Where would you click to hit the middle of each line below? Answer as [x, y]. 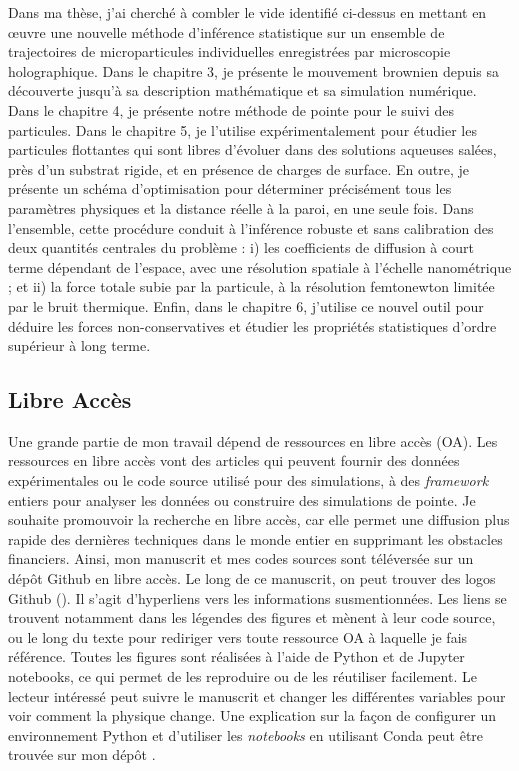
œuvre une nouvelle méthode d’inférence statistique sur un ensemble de [226, 31]
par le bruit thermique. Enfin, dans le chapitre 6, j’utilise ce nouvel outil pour [246, 305]
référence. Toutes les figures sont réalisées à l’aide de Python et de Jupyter [236, 656]
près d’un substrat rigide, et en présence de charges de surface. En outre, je [238, 168]
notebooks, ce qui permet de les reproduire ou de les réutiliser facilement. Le [242, 676]
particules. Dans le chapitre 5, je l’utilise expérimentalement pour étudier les [242, 129]
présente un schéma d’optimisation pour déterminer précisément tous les [230, 188]
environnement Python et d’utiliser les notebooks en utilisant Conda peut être [246, 734]
